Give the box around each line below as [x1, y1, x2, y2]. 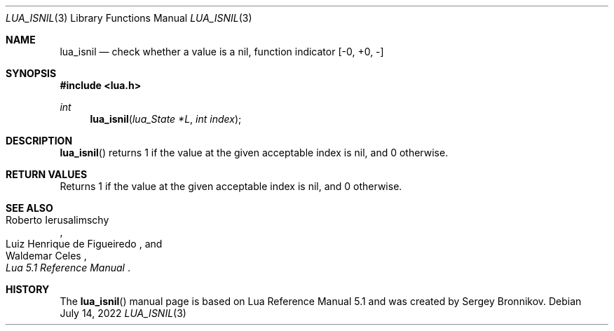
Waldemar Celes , [6, 250, 87, 262]
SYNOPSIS [6, 67, 57, 79]
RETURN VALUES [6, 168, 88, 180]
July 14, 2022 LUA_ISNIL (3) [60, 307, 186, 319]
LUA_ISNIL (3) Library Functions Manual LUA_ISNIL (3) [6, 12, 252, 24]
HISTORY [6, 283, 50, 295]
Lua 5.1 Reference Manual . [6, 262, 130, 273]
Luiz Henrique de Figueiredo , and [6, 238, 163, 250]
